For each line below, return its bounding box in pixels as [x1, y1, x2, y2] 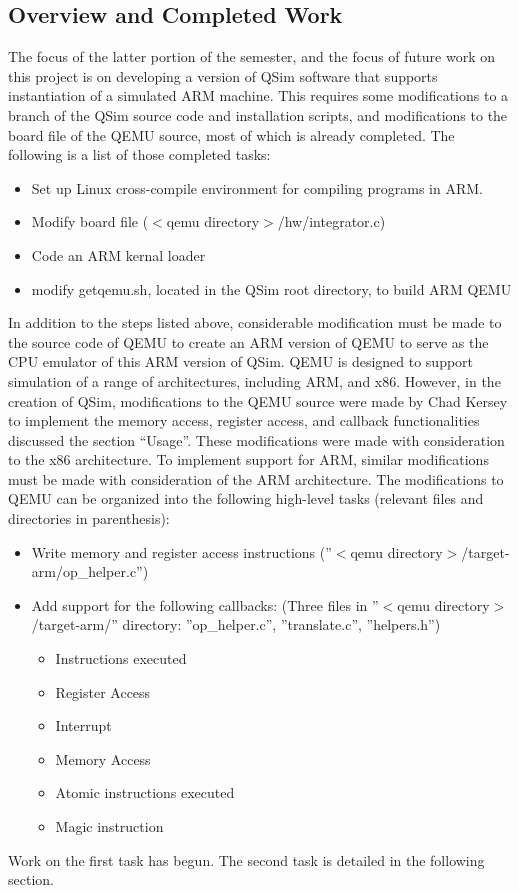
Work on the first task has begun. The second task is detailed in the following [8, 849, 485, 870]
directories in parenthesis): [8, 508, 170, 529]
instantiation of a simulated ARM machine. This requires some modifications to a [8, 85, 509, 106]
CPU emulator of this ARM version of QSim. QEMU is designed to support [8, 351, 474, 372]
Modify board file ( [31, 211, 149, 232]
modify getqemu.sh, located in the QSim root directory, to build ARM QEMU [31, 278, 512, 299]
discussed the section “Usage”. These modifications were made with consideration [8, 429, 505, 450]
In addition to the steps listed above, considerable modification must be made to [8, 312, 502, 333]
